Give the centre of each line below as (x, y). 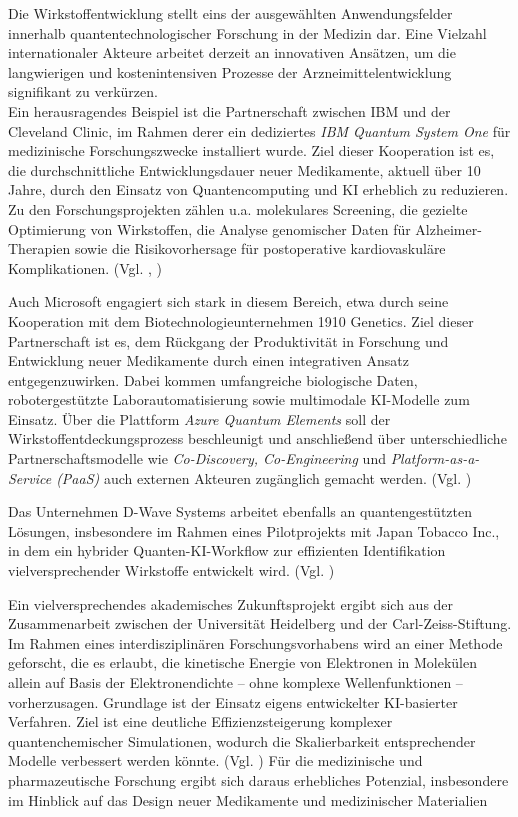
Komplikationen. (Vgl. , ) (85, 267)
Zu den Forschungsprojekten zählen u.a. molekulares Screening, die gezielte (238, 208)
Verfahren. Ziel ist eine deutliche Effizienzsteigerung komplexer (200, 721)
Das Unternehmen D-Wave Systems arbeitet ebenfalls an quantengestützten (240, 511)
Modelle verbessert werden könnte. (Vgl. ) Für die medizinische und (215, 760)
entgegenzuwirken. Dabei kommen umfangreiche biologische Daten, (213, 379)
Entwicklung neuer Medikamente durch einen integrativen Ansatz (208, 360)
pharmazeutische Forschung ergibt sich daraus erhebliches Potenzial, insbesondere (258, 779)
